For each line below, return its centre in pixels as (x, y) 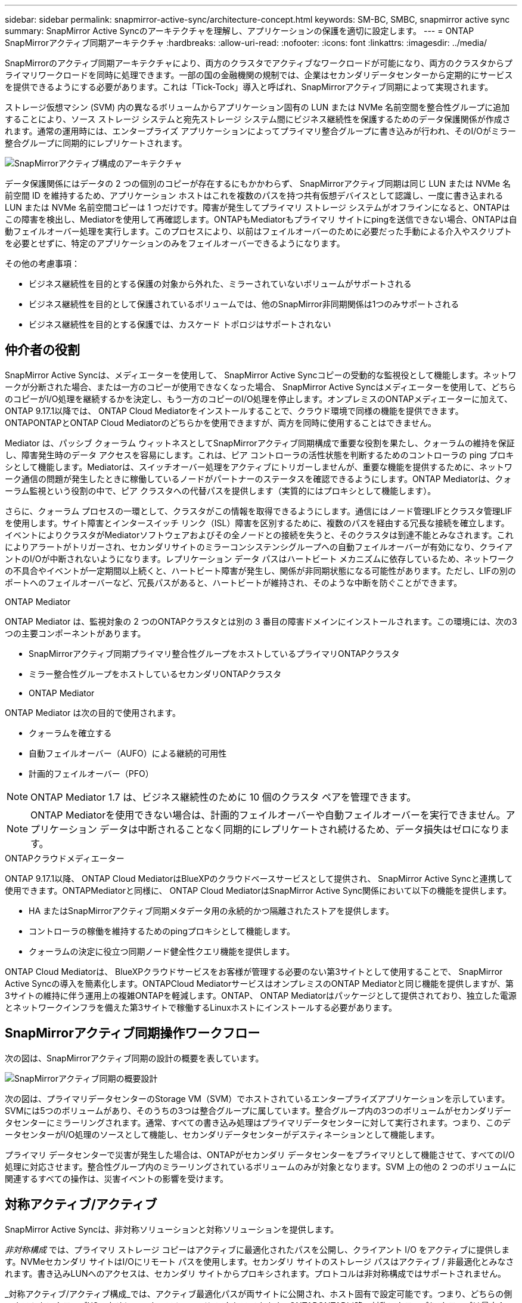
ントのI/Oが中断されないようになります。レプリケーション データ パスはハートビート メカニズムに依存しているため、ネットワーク (260, 558)
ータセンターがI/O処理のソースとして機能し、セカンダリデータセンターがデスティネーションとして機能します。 (222, 1134)
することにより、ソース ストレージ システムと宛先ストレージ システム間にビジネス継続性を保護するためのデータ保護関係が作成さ (258, 119)
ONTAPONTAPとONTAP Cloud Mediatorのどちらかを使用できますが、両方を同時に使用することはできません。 (220, 422)
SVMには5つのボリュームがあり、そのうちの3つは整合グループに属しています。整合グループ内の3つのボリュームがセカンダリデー (258, 1110)
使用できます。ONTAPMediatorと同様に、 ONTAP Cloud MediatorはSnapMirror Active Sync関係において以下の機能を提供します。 (258, 890)
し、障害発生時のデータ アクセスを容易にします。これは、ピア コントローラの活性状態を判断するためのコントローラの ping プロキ (260, 455)
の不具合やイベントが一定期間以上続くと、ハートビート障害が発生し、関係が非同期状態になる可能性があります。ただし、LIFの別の (260, 570)
